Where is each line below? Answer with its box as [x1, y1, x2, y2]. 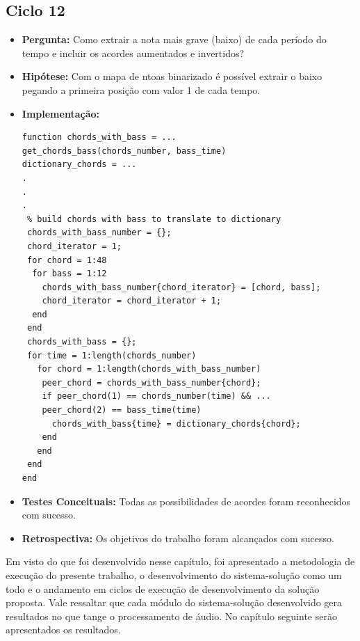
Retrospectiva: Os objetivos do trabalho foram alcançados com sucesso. [22, 530, 334, 545]
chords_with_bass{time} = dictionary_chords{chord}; [51, 418, 301, 429]
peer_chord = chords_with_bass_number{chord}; [42, 377, 261, 388]
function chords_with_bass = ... [22, 132, 177, 143]
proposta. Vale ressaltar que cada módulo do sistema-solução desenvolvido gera [6, 595, 343, 610]
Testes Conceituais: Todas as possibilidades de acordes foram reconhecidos [22, 493, 351, 508]
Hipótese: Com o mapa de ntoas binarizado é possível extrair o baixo [22, 69, 322, 84]
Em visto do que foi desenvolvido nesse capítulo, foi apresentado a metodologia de [6, 554, 355, 569]
